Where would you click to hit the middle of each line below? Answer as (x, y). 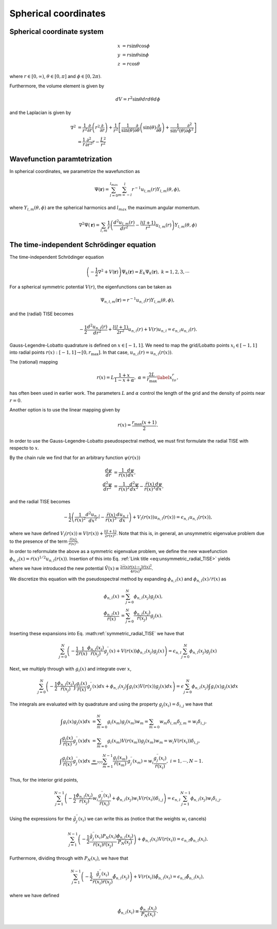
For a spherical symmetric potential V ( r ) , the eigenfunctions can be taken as (91, 287)
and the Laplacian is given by (40, 112)
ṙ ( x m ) (120, 764)
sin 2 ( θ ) (178, 130)
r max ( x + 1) (144, 423)
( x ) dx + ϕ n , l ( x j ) (110, 687)
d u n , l (122, 515)
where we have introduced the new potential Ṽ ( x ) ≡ (64, 568)
